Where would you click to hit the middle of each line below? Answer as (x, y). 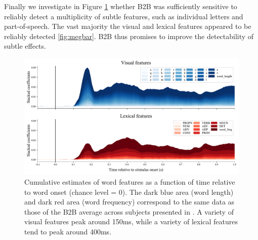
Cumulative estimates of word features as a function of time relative (130, 181)
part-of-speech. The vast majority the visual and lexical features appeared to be (128, 26)
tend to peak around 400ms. (68, 231)
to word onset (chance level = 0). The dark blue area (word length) (129, 192)
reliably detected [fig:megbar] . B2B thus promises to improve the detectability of (129, 36)
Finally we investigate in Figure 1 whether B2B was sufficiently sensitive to (121, 6)
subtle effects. (25, 46)
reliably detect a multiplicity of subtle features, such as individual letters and (124, 16)
